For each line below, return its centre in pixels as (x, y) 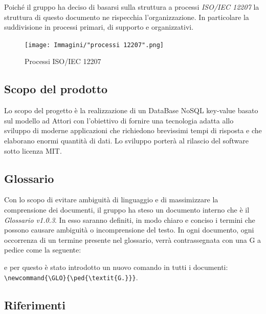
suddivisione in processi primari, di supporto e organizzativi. (99, 27)
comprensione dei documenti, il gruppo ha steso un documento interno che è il (127, 210)
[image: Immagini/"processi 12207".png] (94, 45)
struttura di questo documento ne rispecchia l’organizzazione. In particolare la (127, 17)
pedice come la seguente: (43, 250)
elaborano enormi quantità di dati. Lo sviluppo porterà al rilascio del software (126, 141)
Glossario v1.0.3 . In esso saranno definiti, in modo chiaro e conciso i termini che (130, 219)
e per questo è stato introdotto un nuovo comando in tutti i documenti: (116, 267)
